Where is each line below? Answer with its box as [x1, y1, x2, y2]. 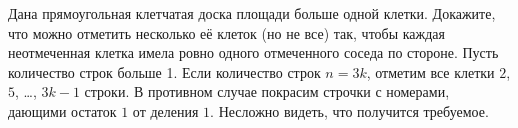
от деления [132, 100, 199, 121]
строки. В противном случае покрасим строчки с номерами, [84, 81, 450, 102]
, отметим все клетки [366, 61, 495, 82]
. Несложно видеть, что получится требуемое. [210, 100, 489, 121]
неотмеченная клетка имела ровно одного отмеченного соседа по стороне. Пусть [8, 42, 499, 63]
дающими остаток [8, 100, 117, 121]
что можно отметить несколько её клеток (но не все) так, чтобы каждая [8, 22, 446, 43]
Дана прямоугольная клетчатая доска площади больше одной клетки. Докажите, [8, 3, 496, 23]
